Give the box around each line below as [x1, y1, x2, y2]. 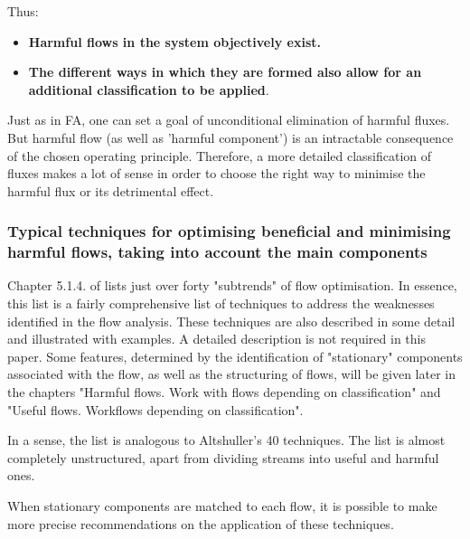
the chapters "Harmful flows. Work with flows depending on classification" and [7, 383, 441, 402]
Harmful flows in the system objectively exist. [28, 32, 321, 51]
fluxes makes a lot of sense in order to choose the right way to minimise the [7, 164, 426, 183]
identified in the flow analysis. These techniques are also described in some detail [7, 311, 456, 330]
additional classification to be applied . [28, 80, 269, 99]
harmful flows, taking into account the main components [7, 241, 428, 263]
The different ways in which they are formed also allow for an [28, 62, 422, 81]
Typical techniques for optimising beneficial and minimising [7, 220, 451, 242]
